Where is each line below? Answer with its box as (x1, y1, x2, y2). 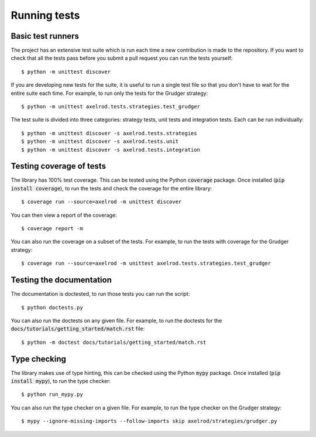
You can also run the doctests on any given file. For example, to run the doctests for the (11, 317, 222, 324)
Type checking (11, 354, 67, 364)
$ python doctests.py (21, 304, 83, 310)
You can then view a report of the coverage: (11, 211, 117, 218)
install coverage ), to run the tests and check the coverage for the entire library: (11, 185, 212, 192)
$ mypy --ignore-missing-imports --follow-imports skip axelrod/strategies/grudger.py (21, 418, 277, 425)
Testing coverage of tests (11, 161, 107, 171)
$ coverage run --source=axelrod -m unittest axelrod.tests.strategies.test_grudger (21, 260, 272, 267)
